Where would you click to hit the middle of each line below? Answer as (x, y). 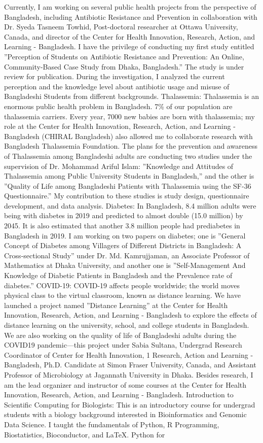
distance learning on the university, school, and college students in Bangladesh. (127, 325)
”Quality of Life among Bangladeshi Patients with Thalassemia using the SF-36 (128, 185)
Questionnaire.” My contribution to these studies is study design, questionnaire (127, 196)
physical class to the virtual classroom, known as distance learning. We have (122, 295)
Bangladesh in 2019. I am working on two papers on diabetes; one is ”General (125, 235)
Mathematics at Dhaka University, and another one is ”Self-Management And (125, 265)
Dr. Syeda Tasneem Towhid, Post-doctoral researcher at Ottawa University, (121, 27)
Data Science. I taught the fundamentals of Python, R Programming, (112, 424)
